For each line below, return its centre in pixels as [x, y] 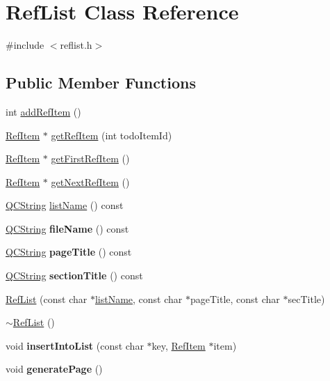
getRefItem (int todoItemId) [112, 135]
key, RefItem [179, 345]
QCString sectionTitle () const [74, 275]
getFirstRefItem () [90, 158]
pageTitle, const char [235, 298]
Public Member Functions [101, 83]
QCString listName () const [65, 205]
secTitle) [306, 298]
